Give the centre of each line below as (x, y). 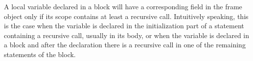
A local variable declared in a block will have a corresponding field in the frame (123, 6)
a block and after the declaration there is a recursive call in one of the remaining (125, 45)
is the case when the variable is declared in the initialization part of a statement (124, 26)
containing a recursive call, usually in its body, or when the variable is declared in (127, 35)
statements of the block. (40, 54)
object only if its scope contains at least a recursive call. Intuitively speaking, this (126, 16)
